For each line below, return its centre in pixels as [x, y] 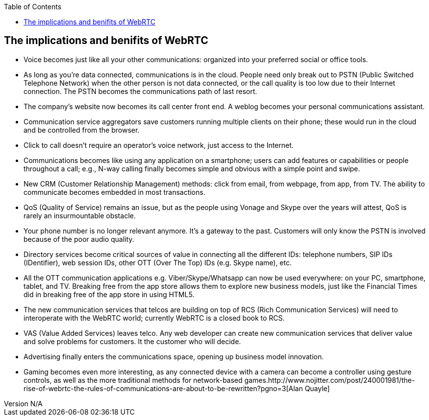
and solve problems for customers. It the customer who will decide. [132, 341]
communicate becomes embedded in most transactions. [114, 192]
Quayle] [317, 388]
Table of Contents [33, 7]
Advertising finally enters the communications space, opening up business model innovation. [174, 356]
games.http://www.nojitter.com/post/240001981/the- [330, 380]
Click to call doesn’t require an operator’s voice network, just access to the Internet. [159, 145]
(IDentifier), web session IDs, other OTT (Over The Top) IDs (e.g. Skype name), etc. [158, 262]
